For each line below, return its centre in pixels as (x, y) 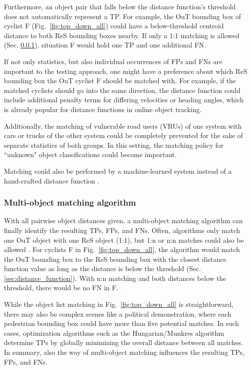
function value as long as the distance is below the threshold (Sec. (103, 268)
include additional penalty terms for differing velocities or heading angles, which (124, 100)
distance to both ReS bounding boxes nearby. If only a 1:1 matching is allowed (122, 35)
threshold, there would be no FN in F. (61, 288)
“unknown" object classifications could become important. (90, 154)
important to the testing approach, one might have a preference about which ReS (126, 71)
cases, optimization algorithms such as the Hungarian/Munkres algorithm (114, 333)
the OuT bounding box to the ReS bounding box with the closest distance (115, 259)
